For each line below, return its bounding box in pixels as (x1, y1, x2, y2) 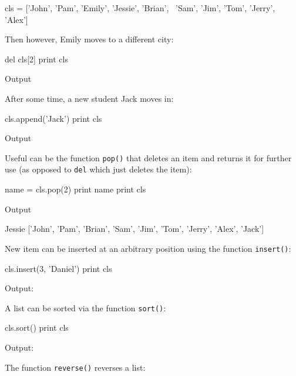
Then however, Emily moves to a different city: (5, 33, 174, 45)
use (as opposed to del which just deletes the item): (5, 163, 192, 175)
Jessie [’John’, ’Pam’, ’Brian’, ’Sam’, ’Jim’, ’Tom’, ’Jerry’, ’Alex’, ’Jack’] (5, 222, 264, 235)
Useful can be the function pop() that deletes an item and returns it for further (5, 151, 292, 164)
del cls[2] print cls (5, 52, 68, 65)
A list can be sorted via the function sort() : (5, 301, 166, 314)
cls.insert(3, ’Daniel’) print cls (5, 262, 112, 274)
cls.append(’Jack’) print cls (5, 112, 102, 124)
